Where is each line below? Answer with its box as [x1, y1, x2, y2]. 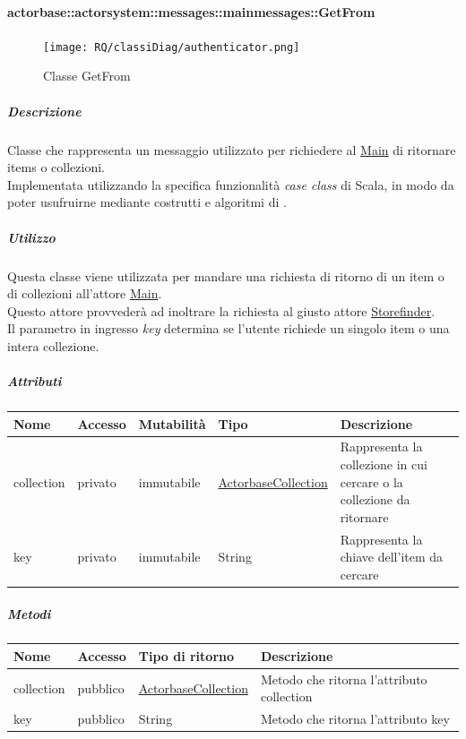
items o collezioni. [7, 158, 105, 176]
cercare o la [340, 472, 403, 491]
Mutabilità [138, 414, 206, 433]
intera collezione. [7, 336, 99, 355]
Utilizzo [7, 228, 56, 246]
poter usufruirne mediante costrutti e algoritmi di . [7, 193, 287, 211]
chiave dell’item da [340, 547, 444, 566]
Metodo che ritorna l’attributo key [260, 709, 450, 728]
